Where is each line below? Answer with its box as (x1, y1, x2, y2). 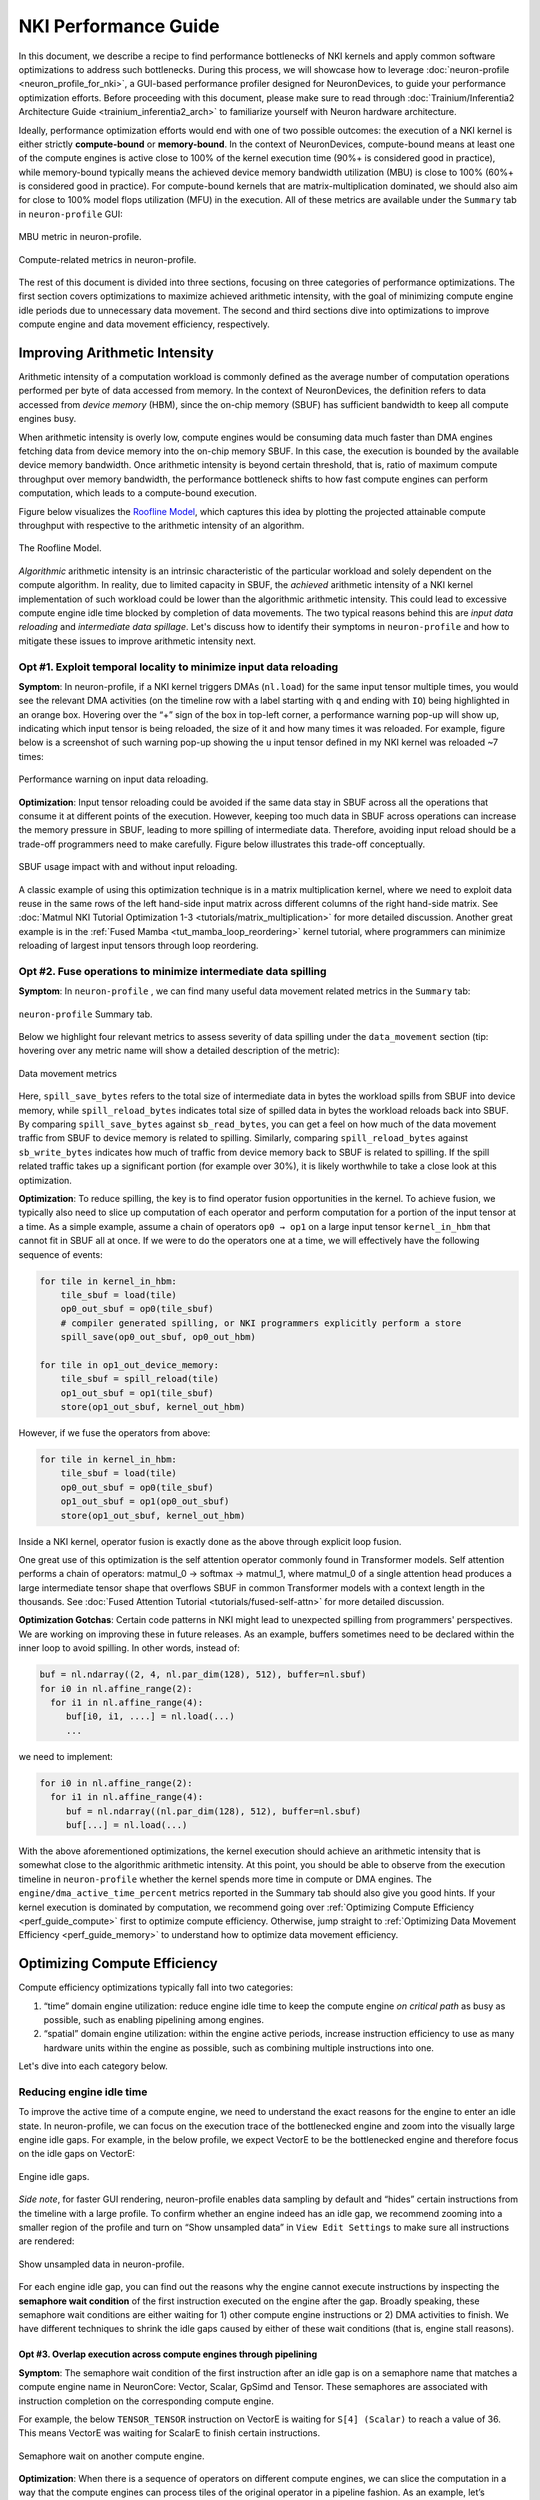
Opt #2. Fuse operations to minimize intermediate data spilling (18, 964, 327, 978)
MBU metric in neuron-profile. (18, 231, 142, 243)
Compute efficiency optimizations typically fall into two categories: (18, 1981, 294, 1994)
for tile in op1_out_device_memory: (39, 1359, 220, 1370)
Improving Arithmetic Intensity (18, 345, 214, 361)
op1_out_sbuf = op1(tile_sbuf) (60, 1387, 214, 1399)
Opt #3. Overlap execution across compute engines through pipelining (18, 2348, 318, 2360)
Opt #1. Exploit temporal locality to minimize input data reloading (18, 660, 339, 674)
